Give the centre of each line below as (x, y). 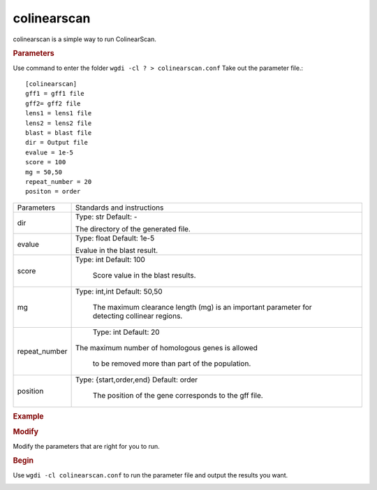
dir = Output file (57, 143)
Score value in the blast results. (144, 275)
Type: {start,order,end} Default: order (136, 380)
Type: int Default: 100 (110, 259)
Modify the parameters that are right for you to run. (86, 446)
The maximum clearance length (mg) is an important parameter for (202, 307)
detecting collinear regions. (138, 316)
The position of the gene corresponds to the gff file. (178, 395)
